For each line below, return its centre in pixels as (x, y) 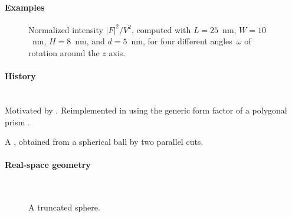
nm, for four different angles (182, 41)
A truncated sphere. (64, 207)
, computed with (161, 29)
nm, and (90, 41)
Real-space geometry (48, 165)
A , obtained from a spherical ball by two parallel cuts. (104, 142)
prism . (17, 122)
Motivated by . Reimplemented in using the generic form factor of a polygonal (146, 110)
